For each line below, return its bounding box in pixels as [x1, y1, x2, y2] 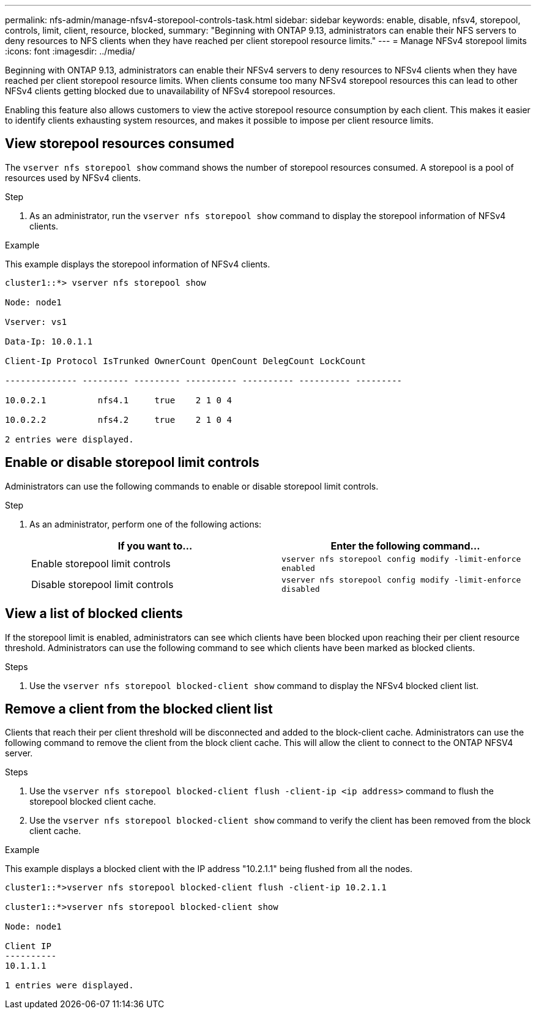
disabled [281, 584, 320, 594]
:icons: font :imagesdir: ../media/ [5, 46, 135, 56]
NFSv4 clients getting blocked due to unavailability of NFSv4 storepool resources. [5, 86, 335, 96]
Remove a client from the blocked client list [5, 701, 273, 717]
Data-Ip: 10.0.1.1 [5, 336, 93, 346]
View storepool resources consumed [5, 136, 234, 152]
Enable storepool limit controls [31, 557, 171, 570]
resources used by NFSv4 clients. [5, 172, 141, 183]
